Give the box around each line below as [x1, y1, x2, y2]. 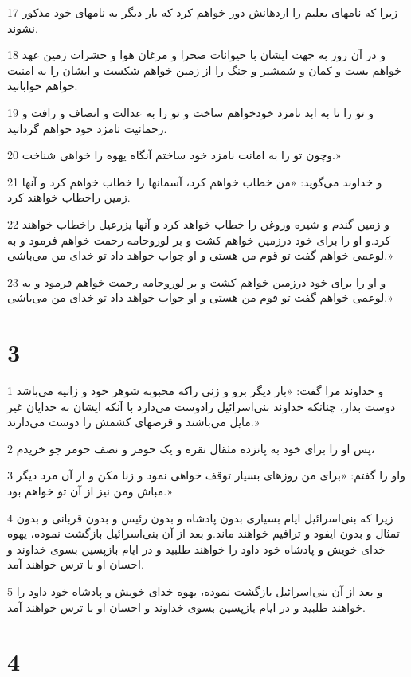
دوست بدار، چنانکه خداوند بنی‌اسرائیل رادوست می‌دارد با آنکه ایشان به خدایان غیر [7, 397, 396, 414]
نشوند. [7, 19, 38, 36]
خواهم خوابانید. [7, 77, 78, 94]
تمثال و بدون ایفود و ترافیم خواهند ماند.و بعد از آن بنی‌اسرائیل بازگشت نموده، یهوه [7, 525, 400, 542]
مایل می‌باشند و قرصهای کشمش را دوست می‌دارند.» [7, 413, 260, 430]
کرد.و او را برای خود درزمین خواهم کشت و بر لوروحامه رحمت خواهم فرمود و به [7, 231, 391, 248]
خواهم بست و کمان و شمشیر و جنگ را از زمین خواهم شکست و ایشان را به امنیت [7, 61, 401, 78]
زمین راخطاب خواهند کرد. [7, 189, 131, 205]
